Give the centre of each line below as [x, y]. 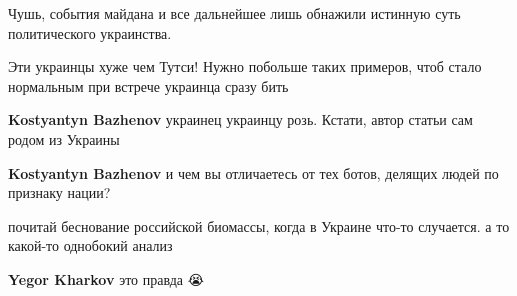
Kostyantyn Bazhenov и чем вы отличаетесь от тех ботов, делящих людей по [253, 172]
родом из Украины [64, 138]
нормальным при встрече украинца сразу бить [148, 85]
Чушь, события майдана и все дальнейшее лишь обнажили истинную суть [234, 13]
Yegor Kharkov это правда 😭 [106, 278]
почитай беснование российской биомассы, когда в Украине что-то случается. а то [259, 225]
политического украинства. [90, 32]
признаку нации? [59, 192]
